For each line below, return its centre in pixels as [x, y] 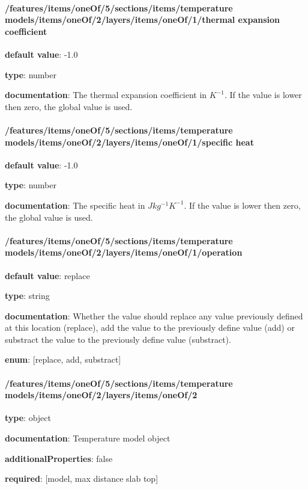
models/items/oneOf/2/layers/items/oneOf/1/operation [124, 252]
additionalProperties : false [59, 458]
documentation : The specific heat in [75, 205]
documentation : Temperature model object [88, 438]
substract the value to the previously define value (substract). [118, 339]
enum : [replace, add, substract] [63, 359]
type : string [27, 296]
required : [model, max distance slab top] [82, 478]
